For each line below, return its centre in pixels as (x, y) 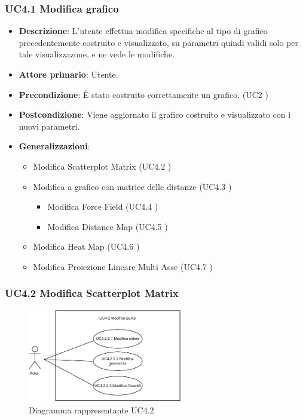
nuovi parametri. (49, 126)
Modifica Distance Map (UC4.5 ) (108, 226)
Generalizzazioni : (54, 146)
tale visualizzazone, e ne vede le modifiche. (97, 54)
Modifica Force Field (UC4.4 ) (103, 206)
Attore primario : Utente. (68, 74)
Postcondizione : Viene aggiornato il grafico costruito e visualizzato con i (155, 114)
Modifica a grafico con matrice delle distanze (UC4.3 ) (132, 186)
